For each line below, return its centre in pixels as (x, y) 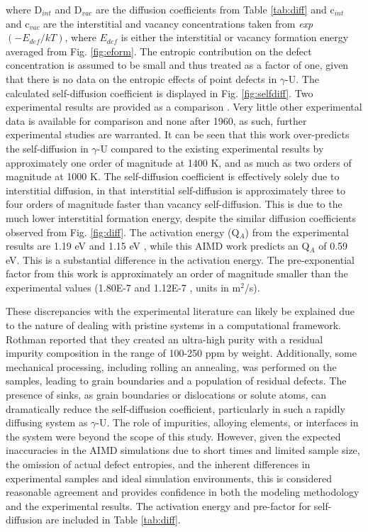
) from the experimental (297, 232)
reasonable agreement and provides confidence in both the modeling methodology (183, 492)
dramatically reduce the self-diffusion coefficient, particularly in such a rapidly (175, 408)
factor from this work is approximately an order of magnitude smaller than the (177, 273)
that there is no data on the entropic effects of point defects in (141, 78)
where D (24, 9)
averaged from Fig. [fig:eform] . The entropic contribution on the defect (159, 51)
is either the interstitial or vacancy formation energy (235, 37)
